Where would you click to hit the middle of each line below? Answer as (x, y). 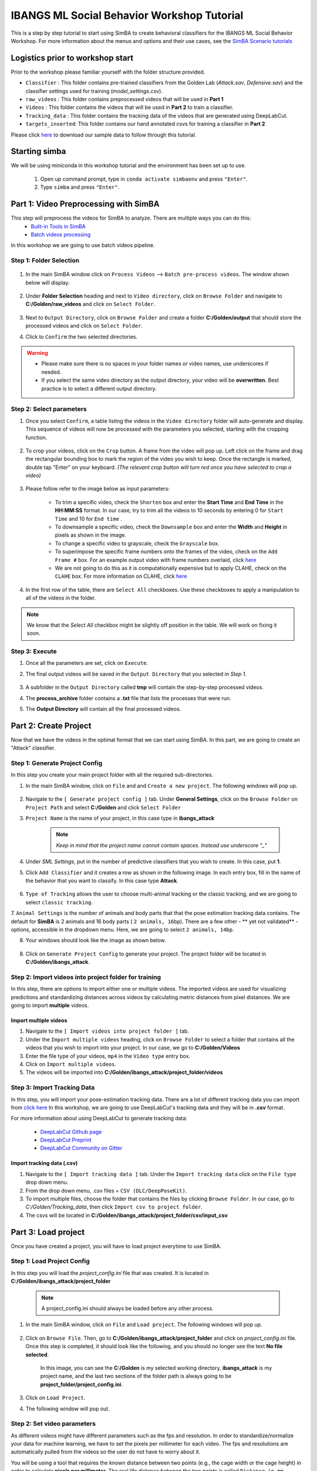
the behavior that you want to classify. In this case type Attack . (102, 880)
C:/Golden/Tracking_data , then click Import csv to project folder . (114, 1207)
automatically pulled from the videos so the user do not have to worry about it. (106, 1452)
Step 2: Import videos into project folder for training (86, 977)
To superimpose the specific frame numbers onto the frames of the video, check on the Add (166, 552)
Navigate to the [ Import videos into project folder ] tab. (107, 1031)
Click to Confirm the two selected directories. (82, 337)
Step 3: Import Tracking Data (53, 1087)
